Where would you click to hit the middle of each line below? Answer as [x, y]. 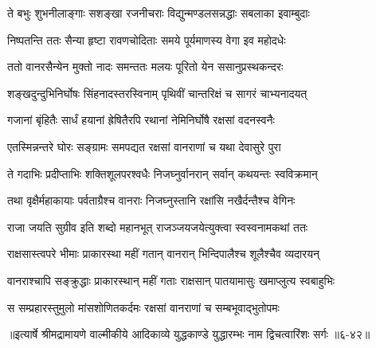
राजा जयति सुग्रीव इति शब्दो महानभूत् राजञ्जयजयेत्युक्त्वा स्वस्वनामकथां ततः [158, 227]
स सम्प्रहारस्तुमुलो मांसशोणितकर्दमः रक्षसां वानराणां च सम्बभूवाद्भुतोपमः [143, 307]
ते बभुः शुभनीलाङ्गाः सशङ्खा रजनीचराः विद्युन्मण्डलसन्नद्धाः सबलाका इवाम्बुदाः [159, 13]
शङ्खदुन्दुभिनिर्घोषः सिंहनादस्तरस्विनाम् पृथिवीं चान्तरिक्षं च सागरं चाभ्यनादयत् [157, 93]
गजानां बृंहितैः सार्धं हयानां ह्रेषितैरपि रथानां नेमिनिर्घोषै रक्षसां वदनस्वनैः [141, 120]
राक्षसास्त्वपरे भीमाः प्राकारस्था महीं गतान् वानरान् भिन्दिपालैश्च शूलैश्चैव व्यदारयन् [163, 254]
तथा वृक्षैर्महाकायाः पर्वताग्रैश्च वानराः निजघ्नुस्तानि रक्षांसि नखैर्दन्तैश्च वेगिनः [151, 200]
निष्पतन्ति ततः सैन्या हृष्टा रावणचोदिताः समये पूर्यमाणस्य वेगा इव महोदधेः [147, 39]
